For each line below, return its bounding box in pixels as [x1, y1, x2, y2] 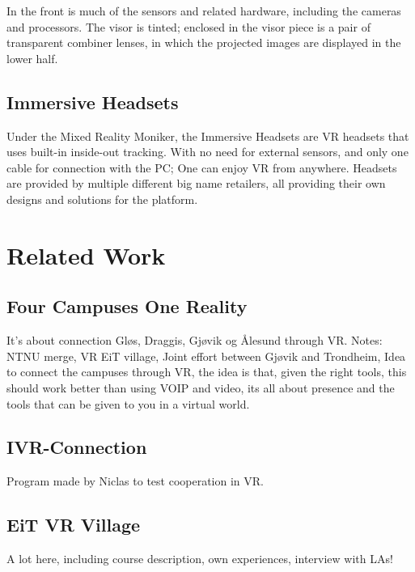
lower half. [6, 49, 58, 66]
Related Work [6, 238, 166, 271]
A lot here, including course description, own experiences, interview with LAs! [6, 550, 393, 567]
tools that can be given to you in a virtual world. [6, 395, 250, 412]
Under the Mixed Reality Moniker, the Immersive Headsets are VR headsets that [6, 127, 409, 144]
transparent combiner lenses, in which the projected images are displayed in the [6, 34, 401, 51]
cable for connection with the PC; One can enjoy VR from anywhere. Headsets [6, 159, 397, 176]
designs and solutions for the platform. [6, 190, 198, 207]
